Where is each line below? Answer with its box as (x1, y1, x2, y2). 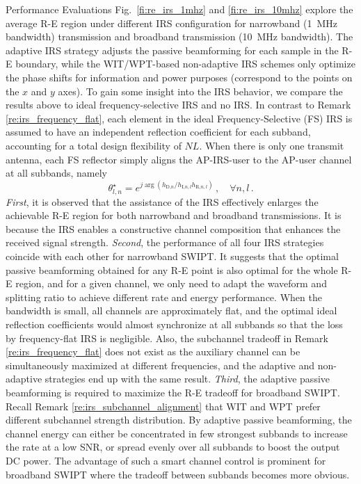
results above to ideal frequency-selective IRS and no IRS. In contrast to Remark (6, 97, 351, 112)
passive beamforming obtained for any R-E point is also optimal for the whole (6, 262, 338, 277)
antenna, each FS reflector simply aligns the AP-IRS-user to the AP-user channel (6, 152, 352, 166)
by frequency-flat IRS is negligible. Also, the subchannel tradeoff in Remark (6, 330, 328, 345)
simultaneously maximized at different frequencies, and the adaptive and (6, 357, 315, 372)
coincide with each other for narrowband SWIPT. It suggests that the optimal (6, 249, 339, 264)
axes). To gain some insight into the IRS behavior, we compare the (58, 83, 343, 98)
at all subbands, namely (6, 166, 108, 180)
